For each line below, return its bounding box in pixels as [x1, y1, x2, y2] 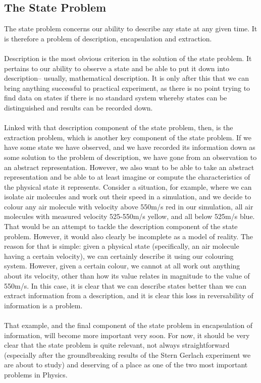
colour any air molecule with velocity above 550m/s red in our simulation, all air [4, 201, 253, 211]
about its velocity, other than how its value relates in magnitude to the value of [4, 270, 250, 281]
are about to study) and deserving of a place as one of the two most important [4, 359, 248, 370]
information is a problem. [4, 300, 83, 310]
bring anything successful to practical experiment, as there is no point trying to [4, 82, 250, 93]
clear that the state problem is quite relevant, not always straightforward [4, 340, 230, 350]
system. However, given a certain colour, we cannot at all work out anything [4, 260, 240, 271]
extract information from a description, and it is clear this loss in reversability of [4, 290, 253, 301]
